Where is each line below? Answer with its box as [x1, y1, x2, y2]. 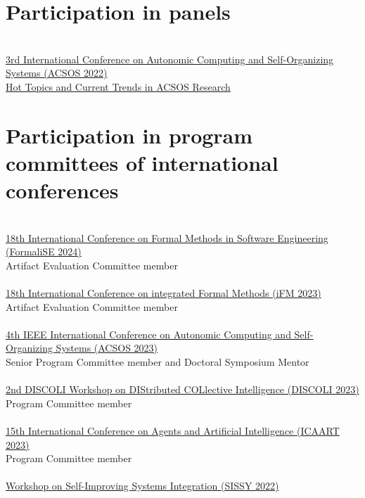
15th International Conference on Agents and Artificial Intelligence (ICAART [6, 423, 340, 438]
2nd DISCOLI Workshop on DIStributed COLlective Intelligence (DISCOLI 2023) [6, 382, 359, 397]
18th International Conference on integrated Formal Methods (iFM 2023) [6, 285, 321, 300]
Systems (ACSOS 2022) [6, 65, 108, 80]
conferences [6, 176, 119, 205]
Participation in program [6, 120, 253, 149]
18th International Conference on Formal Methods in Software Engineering [6, 230, 328, 245]
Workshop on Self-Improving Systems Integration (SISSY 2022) [6, 478, 279, 493]
